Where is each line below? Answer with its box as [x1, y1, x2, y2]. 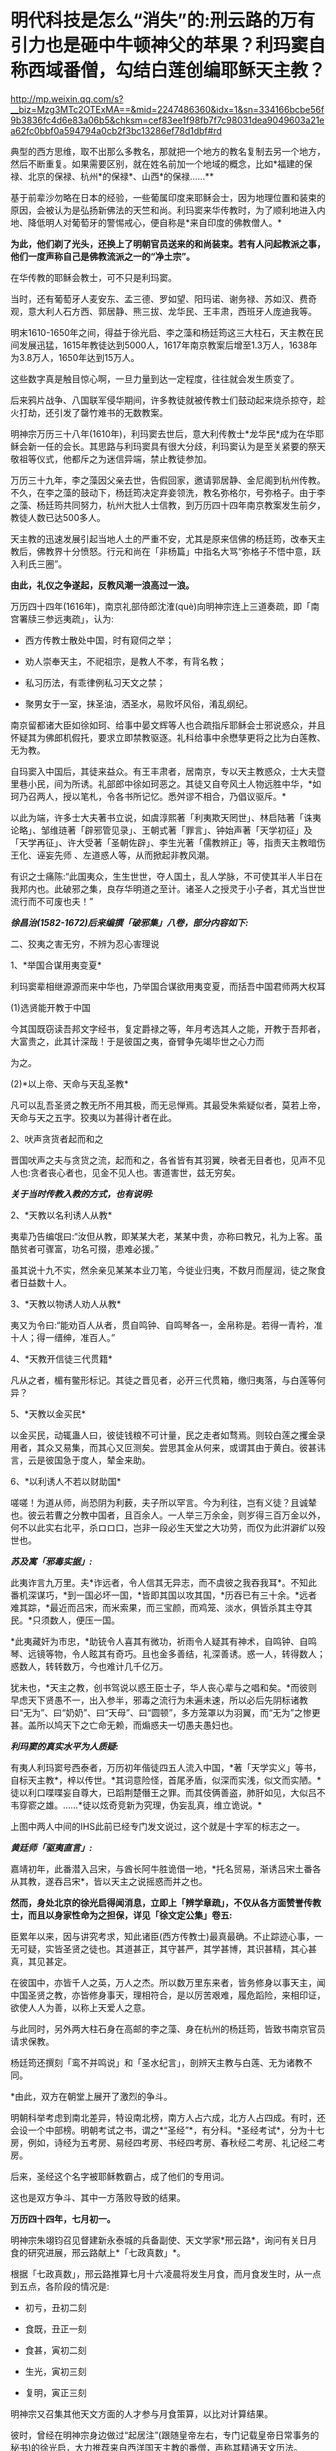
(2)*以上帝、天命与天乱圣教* [10, 1077, 129, 1090]
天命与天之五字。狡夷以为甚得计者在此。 [10, 1111, 177, 1123]
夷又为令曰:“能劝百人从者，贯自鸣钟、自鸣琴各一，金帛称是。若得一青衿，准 [10, 1319, 323, 1331]
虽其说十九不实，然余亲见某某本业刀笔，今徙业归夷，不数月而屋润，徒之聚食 [10, 1264, 326, 1276]
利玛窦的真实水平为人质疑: [10, 1740, 119, 1752]
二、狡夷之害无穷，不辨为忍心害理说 [10, 937, 160, 950]
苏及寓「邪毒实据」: [10, 1555, 93, 1567]
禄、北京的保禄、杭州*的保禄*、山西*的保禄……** [10, 170, 215, 182]
